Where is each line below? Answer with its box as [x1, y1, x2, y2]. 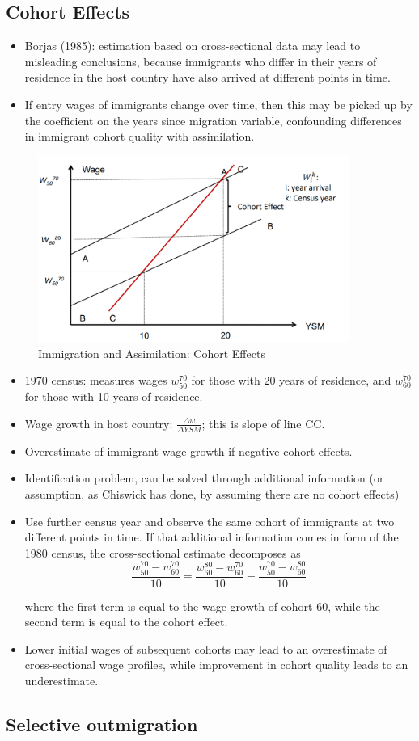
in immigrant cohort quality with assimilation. [24, 128, 255, 145]
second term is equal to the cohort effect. [24, 613, 228, 630]
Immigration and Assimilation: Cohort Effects [38, 344, 265, 361]
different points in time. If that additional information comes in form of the [24, 528, 399, 545]
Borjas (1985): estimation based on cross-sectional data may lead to [24, 37, 361, 54]
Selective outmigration [6, 711, 198, 736]
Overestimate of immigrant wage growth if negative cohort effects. [24, 442, 353, 459]
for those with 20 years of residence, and [191, 372, 391, 389]
